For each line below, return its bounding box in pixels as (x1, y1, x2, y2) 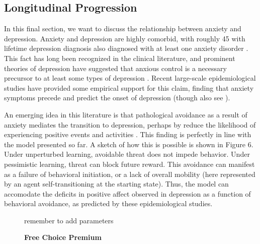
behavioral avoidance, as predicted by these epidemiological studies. (4, 198, 213, 209)
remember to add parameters (24, 215, 114, 225)
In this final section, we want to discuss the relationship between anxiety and (4, 23, 241, 34)
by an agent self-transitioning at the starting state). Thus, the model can (4, 178, 229, 189)
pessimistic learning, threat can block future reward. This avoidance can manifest (4, 158, 255, 169)
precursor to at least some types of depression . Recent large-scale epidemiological (4, 73, 256, 83)
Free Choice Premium (24, 232, 102, 242)
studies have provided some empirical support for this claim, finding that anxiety (4, 82, 254, 93)
